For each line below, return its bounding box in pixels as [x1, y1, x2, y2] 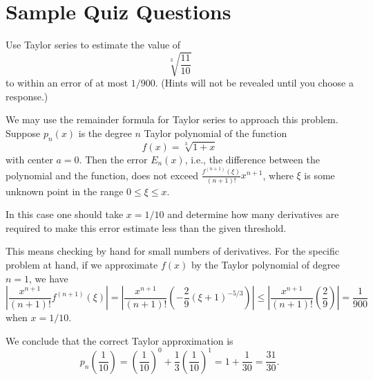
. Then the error [79, 152, 148, 166]
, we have [29, 271, 68, 285]
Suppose [6, 126, 41, 141]
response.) [6, 89, 48, 103]
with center [6, 152, 53, 166]
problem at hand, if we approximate [6, 257, 158, 271]
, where [262, 168, 294, 182]
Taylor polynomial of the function [144, 126, 287, 141]
